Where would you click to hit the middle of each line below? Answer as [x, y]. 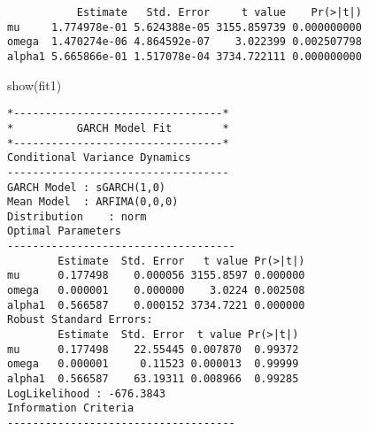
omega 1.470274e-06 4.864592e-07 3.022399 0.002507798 [184, 42]
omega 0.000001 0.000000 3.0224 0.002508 [156, 291]
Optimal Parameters [64, 231]
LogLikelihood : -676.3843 [86, 393]
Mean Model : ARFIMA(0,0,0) [93, 202]
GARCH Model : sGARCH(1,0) [86, 187]
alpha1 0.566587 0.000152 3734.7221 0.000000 [156, 305]
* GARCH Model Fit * [118, 128]
